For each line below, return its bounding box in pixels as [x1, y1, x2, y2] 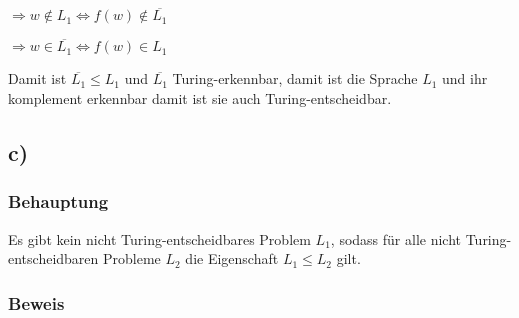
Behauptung [8, 189, 109, 214]
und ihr [442, 68, 488, 89]
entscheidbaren [8, 248, 99, 269]
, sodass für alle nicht [330, 228, 461, 249]
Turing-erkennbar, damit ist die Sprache [172, 68, 418, 89]
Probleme [103, 248, 161, 269]
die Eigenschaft [185, 248, 279, 269]
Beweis [8, 290, 65, 315]
